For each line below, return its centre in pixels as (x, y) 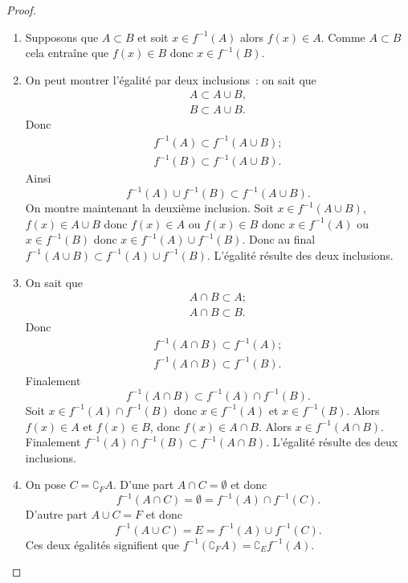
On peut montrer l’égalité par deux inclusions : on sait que (171, 79)
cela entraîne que (67, 53)
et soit (153, 37)
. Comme (343, 37)
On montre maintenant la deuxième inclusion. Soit (149, 208)
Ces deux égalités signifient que (102, 544)
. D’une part (143, 484)
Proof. (21, 10)
